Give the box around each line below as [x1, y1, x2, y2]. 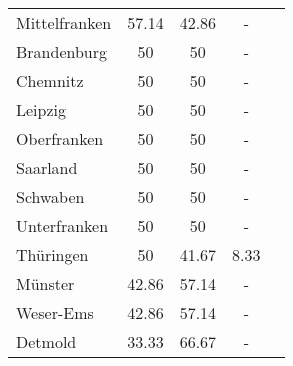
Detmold [16, 330, 77, 353]
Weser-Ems [16, 301, 94, 324]
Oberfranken [16, 127, 104, 150]
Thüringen [16, 243, 89, 266]
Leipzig [16, 98, 67, 121]
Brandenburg [16, 40, 108, 63]
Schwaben [16, 185, 85, 208]
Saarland [16, 156, 78, 179]
